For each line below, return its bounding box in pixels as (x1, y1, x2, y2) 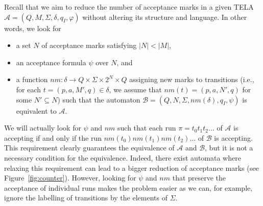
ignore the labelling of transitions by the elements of (4, 192, 168, 203)
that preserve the (172, 172, 226, 183)
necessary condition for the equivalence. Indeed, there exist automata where (4, 152, 241, 163)
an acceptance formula (16, 57, 86, 67)
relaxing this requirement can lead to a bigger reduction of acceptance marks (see (4, 162, 259, 173)
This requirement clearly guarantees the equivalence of (4, 142, 175, 153)
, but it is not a (205, 142, 253, 153)
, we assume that (109, 84, 162, 94)
